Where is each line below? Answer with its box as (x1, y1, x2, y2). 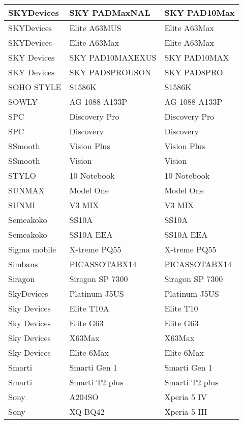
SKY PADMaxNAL (69, 7, 150, 18)
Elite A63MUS (69, 22, 121, 34)
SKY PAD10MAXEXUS (69, 51, 157, 63)
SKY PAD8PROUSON (69, 66, 151, 78)
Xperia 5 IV (164, 391, 207, 403)
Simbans (8, 258, 38, 270)
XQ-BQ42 (69, 406, 105, 417)
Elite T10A (69, 302, 109, 314)
